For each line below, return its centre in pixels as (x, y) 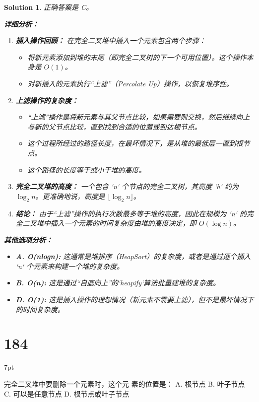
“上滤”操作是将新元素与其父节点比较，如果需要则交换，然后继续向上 (139, 117)
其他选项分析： (28, 239)
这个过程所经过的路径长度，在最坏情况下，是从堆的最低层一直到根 (135, 143)
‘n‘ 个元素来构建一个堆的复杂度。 (70, 266)
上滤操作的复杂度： (47, 100)
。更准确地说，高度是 (70, 196)
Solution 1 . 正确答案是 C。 (49, 7)
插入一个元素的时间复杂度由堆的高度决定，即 (123, 223)
